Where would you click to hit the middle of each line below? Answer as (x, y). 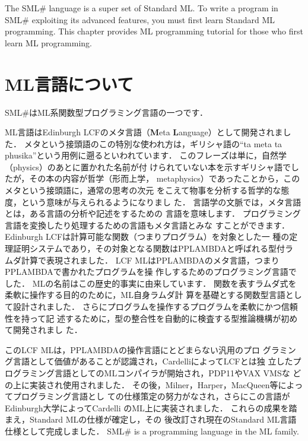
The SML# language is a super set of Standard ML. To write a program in (142, 8)
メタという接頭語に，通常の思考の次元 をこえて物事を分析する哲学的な (143, 190)
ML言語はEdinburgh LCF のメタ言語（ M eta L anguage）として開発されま (144, 132)
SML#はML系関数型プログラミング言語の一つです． (107, 112)
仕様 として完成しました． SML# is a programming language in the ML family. (152, 431)
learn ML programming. (48, 42)
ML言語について (69, 83)
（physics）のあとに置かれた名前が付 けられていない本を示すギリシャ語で (148, 166)
